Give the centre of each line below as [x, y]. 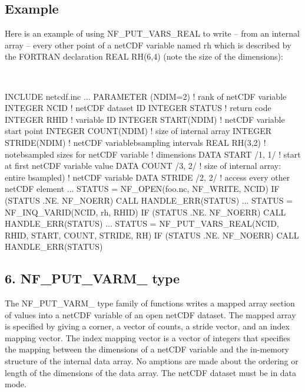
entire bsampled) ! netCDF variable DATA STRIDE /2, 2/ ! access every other [147, 177]
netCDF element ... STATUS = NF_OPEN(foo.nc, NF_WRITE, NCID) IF [142, 189]
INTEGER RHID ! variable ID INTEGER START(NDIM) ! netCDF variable [145, 119]
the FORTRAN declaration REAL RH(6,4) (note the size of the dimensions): [144, 56]
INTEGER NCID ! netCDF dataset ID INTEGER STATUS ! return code [138, 108]
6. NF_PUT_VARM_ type [92, 278]
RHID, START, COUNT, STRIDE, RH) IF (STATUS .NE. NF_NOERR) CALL [152, 235]
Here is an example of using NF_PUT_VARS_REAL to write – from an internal [152, 33]
